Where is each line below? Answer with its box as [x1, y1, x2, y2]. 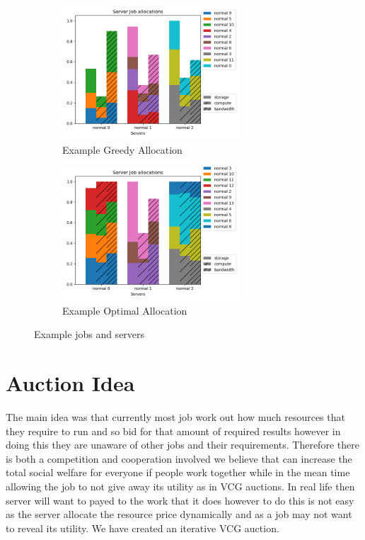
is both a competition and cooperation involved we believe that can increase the [6, 451, 352, 466]
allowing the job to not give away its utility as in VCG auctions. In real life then [6, 479, 355, 493]
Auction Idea [6, 369, 135, 398]
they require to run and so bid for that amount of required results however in [6, 423, 341, 438]
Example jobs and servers [34, 327, 145, 342]
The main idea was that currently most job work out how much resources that [6, 410, 345, 424]
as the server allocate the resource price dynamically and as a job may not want [6, 507, 352, 522]
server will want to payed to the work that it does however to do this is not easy [6, 493, 354, 507]
